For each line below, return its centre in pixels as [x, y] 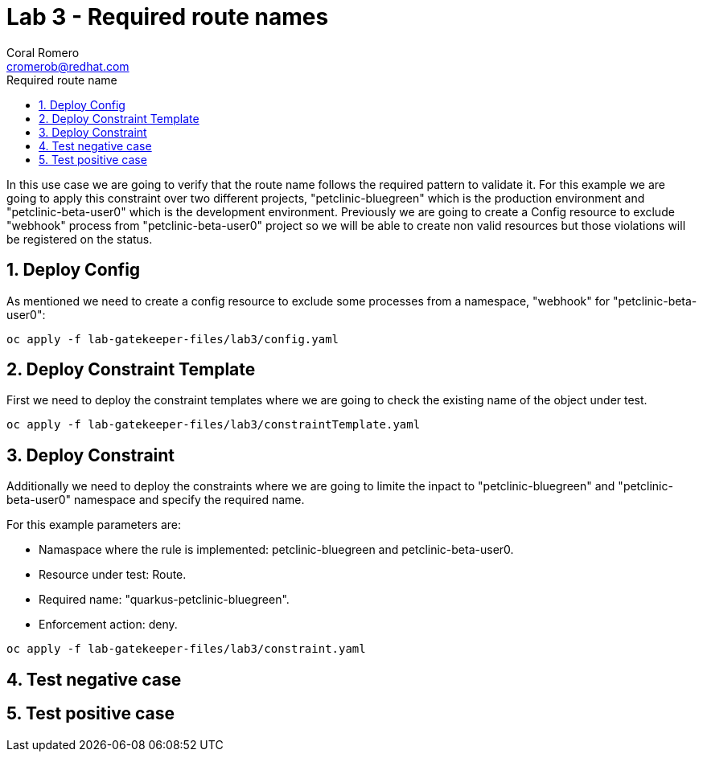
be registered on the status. [80, 239]
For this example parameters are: [94, 525]
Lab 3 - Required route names [168, 17]
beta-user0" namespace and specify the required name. [156, 500]
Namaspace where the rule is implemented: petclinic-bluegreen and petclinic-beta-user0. [276, 550]
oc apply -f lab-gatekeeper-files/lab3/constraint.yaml [186, 649]
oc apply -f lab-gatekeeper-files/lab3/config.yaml [173, 339]
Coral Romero [43, 52]
